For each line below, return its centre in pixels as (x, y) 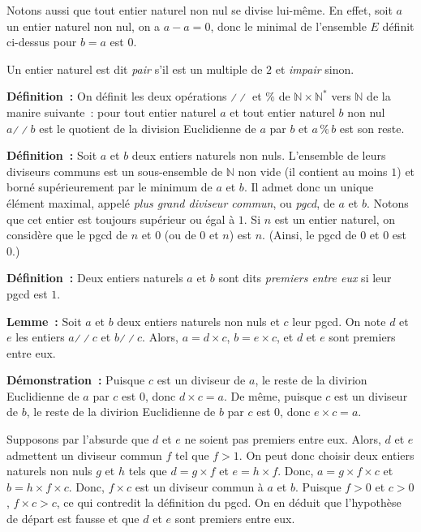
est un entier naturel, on (335, 219)
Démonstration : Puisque (76, 380)
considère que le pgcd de (67, 235)
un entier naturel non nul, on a (84, 26)
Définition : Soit (52, 155)
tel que (192, 455)
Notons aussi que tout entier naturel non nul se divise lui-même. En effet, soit (200, 10)
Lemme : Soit (44, 321)
